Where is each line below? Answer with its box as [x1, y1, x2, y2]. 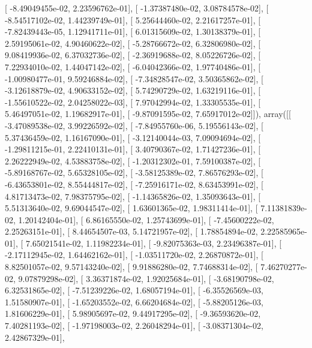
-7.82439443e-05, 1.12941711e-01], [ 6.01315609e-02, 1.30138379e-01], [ [5, 25, 261, 38]
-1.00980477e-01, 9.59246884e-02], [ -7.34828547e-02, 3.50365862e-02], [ [5, 72, 263, 85]
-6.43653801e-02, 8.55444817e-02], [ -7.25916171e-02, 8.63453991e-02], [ [5, 178, 263, 190]
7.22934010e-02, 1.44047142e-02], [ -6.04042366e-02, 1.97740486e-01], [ [5, 60, 261, 73]
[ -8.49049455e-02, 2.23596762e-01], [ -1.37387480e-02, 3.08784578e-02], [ [5, 2, 269, 14]
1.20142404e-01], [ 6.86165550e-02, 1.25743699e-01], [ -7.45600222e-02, [18, 213, 274, 226]
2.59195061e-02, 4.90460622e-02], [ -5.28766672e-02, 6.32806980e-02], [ [5, 37, 261, 49]
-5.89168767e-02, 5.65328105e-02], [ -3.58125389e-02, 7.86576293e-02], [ [5, 166, 263, 179]
